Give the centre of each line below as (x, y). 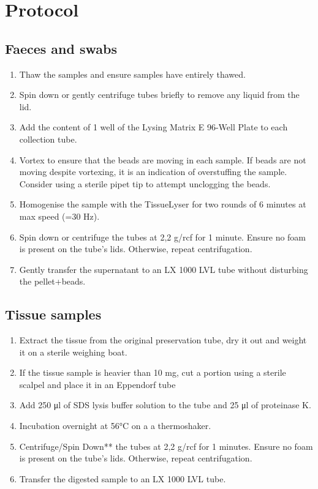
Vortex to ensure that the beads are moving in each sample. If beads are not (163, 159)
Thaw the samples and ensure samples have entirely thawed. (132, 74)
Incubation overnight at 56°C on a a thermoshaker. (115, 426)
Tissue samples (53, 314)
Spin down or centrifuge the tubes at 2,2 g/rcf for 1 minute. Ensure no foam (163, 237)
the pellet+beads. (52, 281)
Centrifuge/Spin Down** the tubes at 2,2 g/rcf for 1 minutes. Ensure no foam (166, 446)
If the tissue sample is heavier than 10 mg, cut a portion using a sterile (153, 372)
